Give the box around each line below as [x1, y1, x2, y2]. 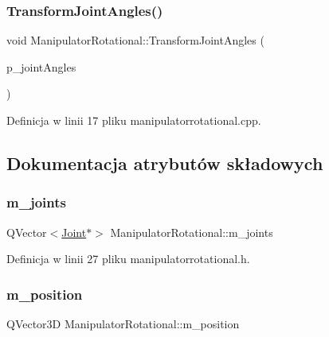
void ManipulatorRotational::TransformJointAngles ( [6, 32, 264, 48]
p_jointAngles [6, 58, 76, 75]
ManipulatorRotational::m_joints [110, 223, 273, 240]
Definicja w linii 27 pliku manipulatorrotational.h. [6, 250, 250, 267]
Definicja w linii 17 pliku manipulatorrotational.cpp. [6, 112, 261, 128]
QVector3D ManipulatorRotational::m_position [6, 316, 240, 331]
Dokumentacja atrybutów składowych [6, 150, 323, 175]
